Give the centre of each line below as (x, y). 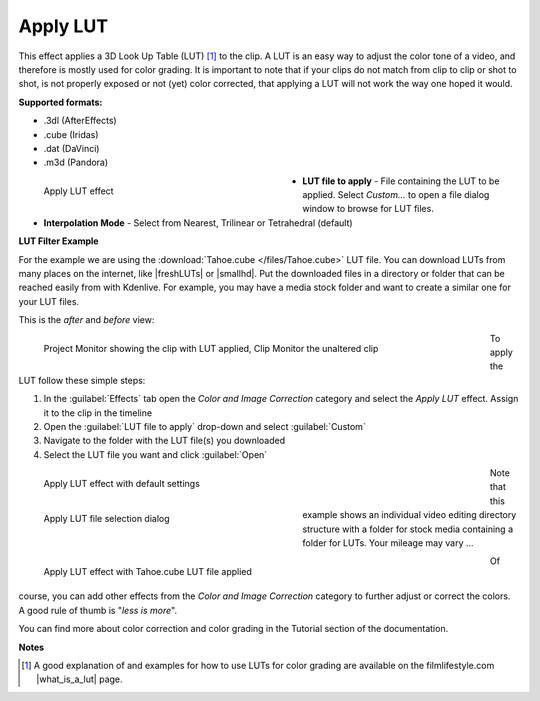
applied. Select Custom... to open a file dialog (396, 195)
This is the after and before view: (86, 320)
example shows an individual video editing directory (409, 515)
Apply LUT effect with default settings (121, 483)
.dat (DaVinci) (71, 148)
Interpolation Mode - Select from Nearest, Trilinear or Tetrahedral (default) (198, 222)
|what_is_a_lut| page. (80, 679)
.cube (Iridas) (71, 134)
